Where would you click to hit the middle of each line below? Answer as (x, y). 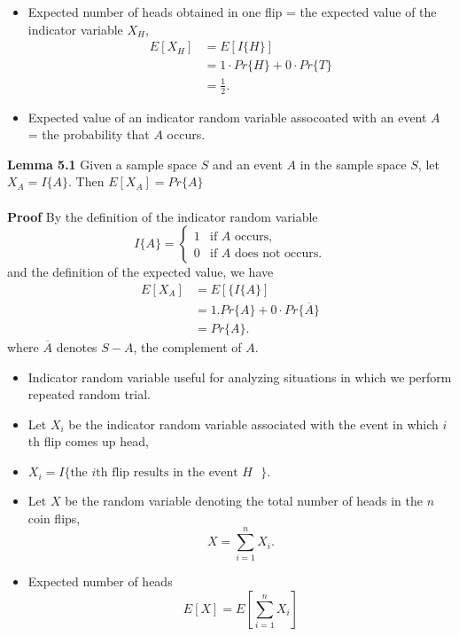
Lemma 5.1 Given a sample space (102, 164)
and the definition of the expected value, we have (140, 272)
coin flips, (54, 518)
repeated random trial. (89, 394)
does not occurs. (278, 254)
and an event (247, 164)
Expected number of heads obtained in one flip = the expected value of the (232, 12)
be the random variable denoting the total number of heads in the (244, 501)
